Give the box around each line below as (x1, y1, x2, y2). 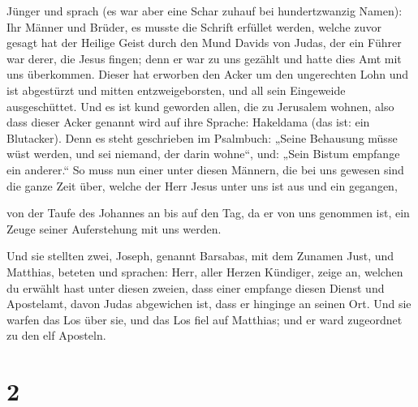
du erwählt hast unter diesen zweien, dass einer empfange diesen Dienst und (6, 279, 385, 296)
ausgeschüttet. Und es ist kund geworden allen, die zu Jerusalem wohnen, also (6, 97, 394, 114)
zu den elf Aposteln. (6, 327, 106, 344)
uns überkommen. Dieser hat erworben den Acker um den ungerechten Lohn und (6, 66, 409, 83)
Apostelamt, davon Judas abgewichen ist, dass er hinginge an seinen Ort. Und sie (6, 295, 412, 312)
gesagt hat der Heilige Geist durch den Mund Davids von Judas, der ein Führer (6, 34, 402, 51)
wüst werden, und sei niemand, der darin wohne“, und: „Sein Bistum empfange (6, 145, 400, 162)
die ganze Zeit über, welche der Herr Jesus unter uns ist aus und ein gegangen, (6, 177, 398, 194)
